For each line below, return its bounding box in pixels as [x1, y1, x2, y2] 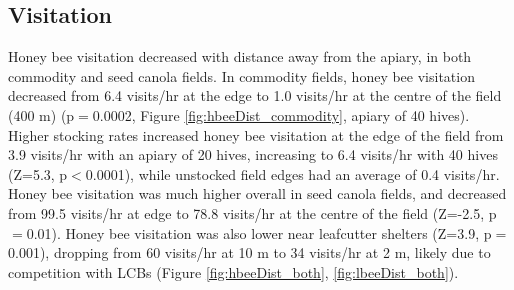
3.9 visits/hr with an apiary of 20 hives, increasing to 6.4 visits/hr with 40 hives [8, 144, 498, 165]
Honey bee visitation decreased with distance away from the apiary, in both [8, 46, 472, 67]
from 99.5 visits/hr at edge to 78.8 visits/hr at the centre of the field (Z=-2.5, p [8, 202, 497, 223]
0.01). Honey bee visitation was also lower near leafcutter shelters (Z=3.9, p [26, 222, 492, 243]
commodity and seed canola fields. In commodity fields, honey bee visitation [8, 65, 475, 86]
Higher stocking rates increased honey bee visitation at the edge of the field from [8, 124, 504, 145]
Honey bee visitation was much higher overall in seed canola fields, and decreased [8, 183, 507, 204]
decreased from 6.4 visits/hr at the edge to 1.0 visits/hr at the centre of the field [8, 85, 502, 106]
